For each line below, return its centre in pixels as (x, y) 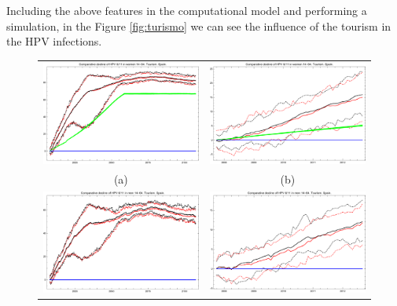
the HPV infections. (54, 41)
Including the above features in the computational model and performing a (187, 10)
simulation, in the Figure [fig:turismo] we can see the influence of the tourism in (199, 25)
